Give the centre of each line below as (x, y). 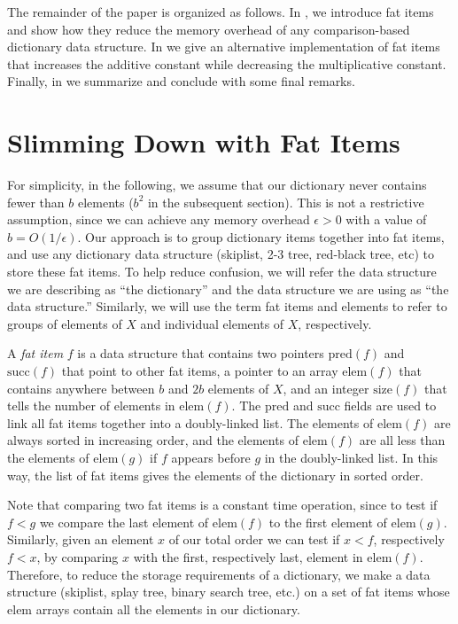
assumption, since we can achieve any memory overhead (159, 219)
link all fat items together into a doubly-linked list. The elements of (190, 422)
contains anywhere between (81, 388)
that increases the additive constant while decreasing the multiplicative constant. (227, 63)
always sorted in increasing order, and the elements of (153, 440)
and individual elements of (212, 323)
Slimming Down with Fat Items (204, 142)
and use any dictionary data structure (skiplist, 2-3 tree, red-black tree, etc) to (221, 254)
